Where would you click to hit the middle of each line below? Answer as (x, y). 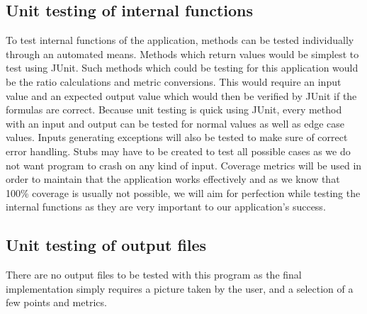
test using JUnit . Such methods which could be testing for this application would (182, 68)
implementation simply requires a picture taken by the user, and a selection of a (180, 288)
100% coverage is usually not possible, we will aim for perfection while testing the (183, 192)
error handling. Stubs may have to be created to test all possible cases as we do (178, 151)
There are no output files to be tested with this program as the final (154, 275)
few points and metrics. (56, 302)
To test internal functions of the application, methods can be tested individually (180, 40)
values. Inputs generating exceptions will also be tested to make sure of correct (177, 137)
